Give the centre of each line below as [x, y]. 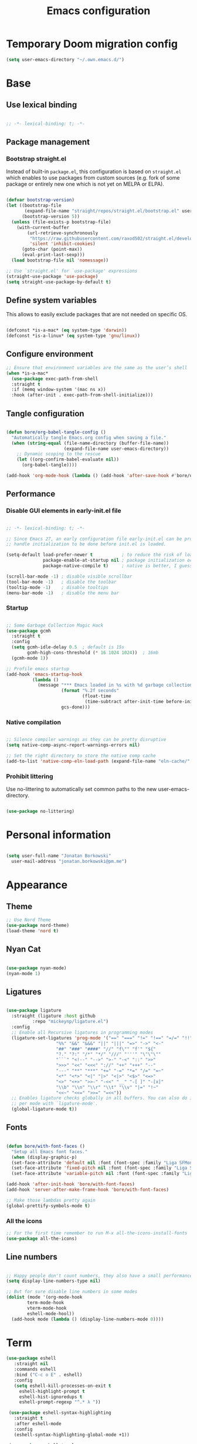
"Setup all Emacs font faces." [50, 1152]
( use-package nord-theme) [38, 926]
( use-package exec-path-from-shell [55, 379]
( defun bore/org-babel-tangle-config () [56, 432]
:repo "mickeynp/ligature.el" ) [70, 1022]
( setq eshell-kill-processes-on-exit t [62, 1386]
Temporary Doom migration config [92, 44]
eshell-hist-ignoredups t [51, 1397]
